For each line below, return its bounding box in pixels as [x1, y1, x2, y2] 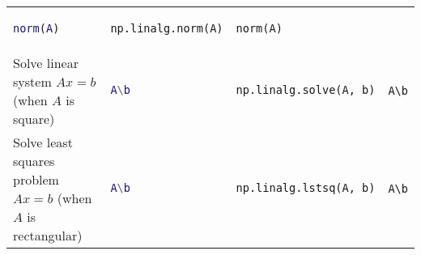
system [13, 71, 52, 91]
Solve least [13, 132, 73, 151]
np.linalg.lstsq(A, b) [236, 181, 376, 195]
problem [13, 169, 59, 189]
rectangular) [13, 225, 83, 244]
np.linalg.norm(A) [110, 22, 223, 35]
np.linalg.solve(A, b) [236, 83, 376, 97]
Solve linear [13, 53, 79, 72]
